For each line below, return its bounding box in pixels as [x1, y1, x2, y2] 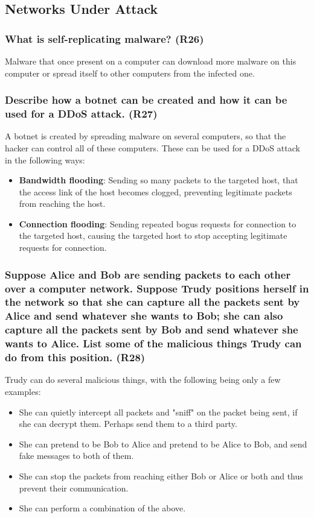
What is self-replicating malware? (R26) [5, 31, 204, 46]
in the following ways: [5, 153, 85, 166]
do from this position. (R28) [5, 350, 146, 365]
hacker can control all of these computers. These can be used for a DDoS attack [5, 141, 300, 154]
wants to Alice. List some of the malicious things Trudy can [5, 336, 302, 351]
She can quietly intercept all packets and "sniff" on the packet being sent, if [19, 405, 298, 418]
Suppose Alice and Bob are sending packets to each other [5, 267, 291, 282]
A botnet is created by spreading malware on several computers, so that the [5, 130, 286, 142]
